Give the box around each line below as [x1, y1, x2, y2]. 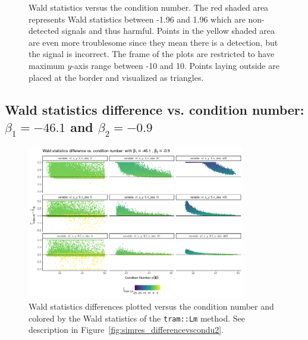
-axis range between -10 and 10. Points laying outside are [71, 59, 279, 71]
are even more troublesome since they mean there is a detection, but [29, 36, 278, 48]
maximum [29, 59, 65, 71]
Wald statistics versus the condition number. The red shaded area [29, 1, 269, 13]
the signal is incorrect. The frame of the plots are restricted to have [29, 48, 275, 60]
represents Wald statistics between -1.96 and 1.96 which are [29, 12, 246, 25]
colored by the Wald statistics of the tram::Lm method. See [29, 311, 245, 324]
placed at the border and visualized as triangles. [29, 71, 204, 83]
